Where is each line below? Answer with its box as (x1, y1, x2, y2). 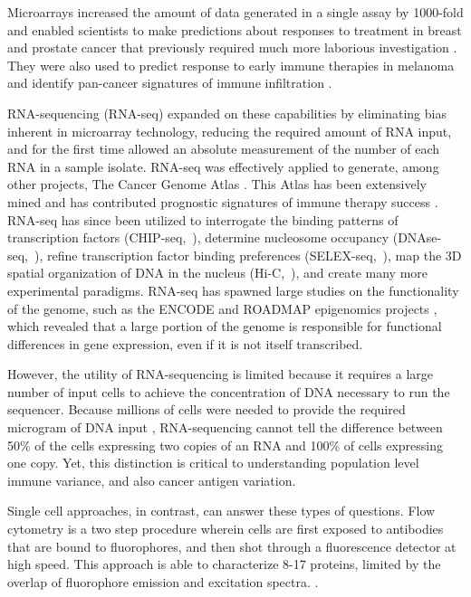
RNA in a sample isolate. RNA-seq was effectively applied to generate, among (7, 156, 439, 175)
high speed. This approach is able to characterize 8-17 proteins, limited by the (7, 554, 441, 573)
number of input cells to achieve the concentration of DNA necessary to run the (7, 382, 450, 401)
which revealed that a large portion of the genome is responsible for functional (7, 317, 442, 336)
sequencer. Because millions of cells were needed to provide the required (7, 400, 406, 419)
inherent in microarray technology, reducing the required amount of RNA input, (7, 121, 452, 140)
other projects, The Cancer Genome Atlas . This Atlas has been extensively (7, 175, 428, 194)
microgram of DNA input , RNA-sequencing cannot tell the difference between (7, 418, 443, 437)
